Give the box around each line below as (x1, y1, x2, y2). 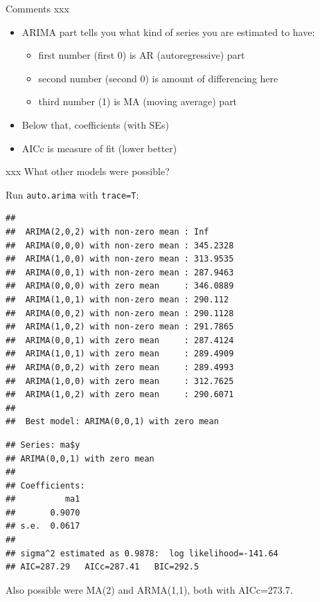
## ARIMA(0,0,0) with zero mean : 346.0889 (6, 281, 234, 291)
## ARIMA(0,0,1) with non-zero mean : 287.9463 (6, 267, 234, 277)
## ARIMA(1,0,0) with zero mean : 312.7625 (6, 376, 234, 386)
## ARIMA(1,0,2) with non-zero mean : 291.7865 (6, 322, 234, 332)
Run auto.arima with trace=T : (6, 187, 139, 201)
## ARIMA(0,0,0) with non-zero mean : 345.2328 (6, 240, 234, 250)
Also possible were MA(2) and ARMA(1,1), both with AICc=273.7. (6, 582, 293, 596)
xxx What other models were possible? (6, 164, 170, 179)
